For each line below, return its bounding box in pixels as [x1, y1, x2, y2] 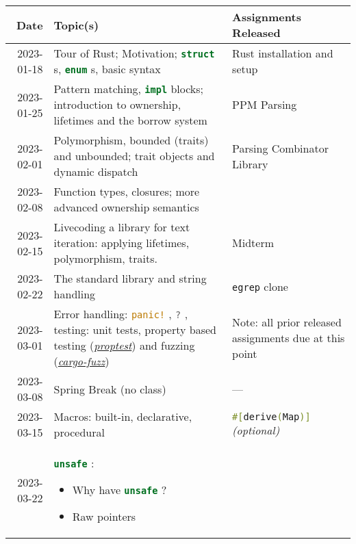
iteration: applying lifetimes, [53, 235, 190, 250]
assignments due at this [232, 329, 345, 346]
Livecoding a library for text [53, 219, 190, 235]
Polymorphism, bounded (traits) [53, 132, 209, 148]
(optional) [232, 422, 280, 438]
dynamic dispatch [53, 164, 138, 179]
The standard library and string [53, 270, 207, 286]
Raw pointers [72, 508, 136, 524]
